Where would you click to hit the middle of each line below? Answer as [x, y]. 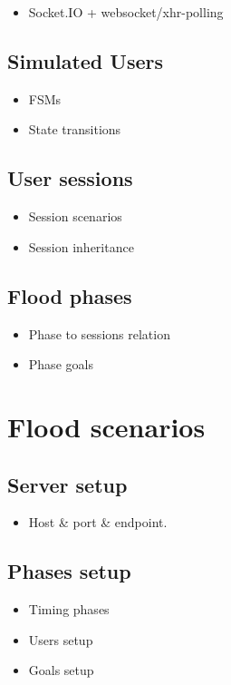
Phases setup [69, 571]
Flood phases [70, 295]
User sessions [70, 178]
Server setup [67, 484]
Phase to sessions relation [99, 333]
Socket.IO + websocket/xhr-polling [126, 12]
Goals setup [61, 670]
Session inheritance [81, 246]
